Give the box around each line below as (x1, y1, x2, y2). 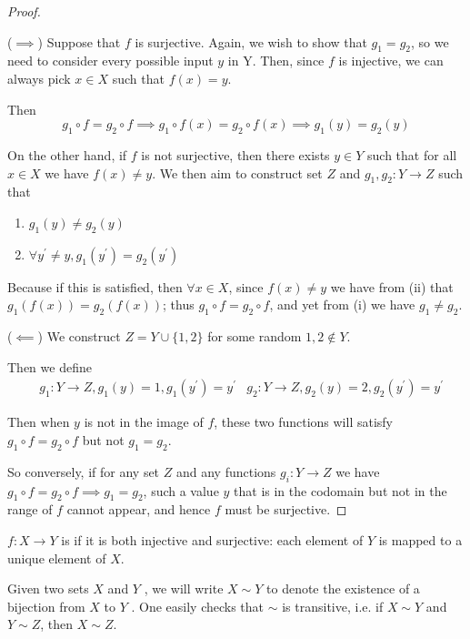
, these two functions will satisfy (214, 412, 393, 431)
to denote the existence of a (266, 579, 420, 598)
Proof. (7, 2, 41, 20)
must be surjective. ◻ (225, 500, 347, 519)
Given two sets (7, 579, 89, 598)
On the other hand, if (7, 145, 127, 164)
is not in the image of (84, 412, 204, 431)
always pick (7, 68, 71, 87)
